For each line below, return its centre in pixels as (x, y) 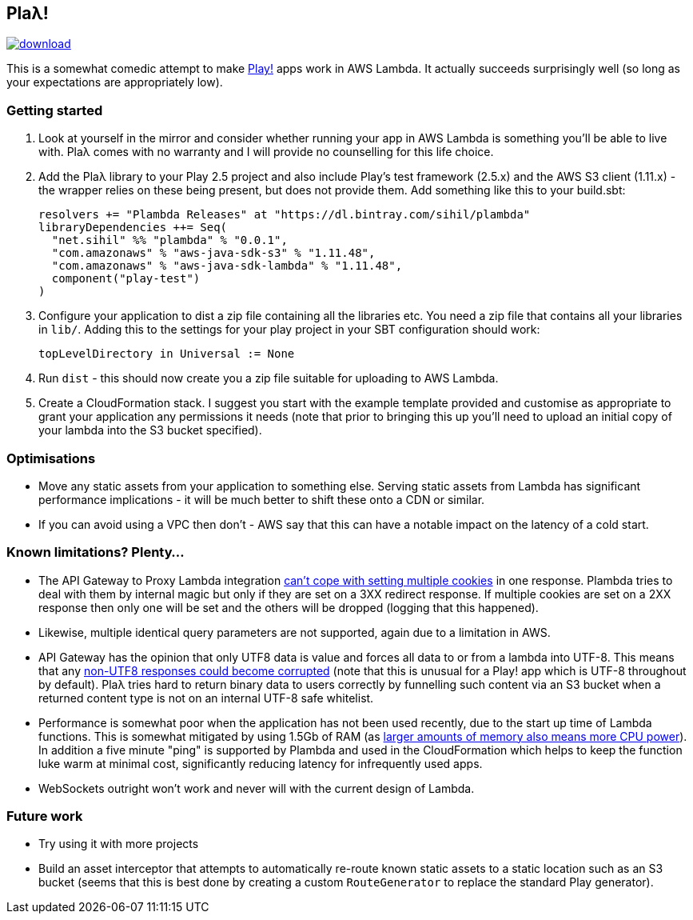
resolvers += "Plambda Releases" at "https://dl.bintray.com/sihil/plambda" (285, 215)
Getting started (55, 110)
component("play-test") (126, 279)
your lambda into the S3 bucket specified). (150, 430)
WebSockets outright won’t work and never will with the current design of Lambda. (257, 788)
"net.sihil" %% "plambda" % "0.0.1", (169, 240)
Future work (45, 816)
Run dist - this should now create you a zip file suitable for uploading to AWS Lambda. (269, 378)
